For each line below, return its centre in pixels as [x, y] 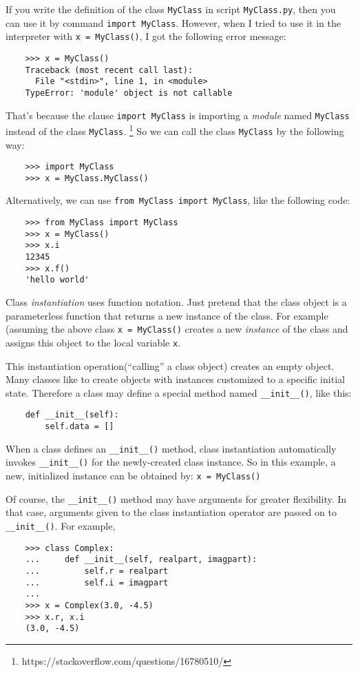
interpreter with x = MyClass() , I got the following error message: [146, 36]
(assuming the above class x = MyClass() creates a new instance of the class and [177, 329]
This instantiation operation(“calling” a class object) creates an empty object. [170, 365]
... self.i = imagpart [97, 582]
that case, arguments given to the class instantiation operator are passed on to [171, 512]
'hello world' [57, 280]
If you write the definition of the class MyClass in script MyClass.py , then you [171, 9]
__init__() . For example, [61, 525]
